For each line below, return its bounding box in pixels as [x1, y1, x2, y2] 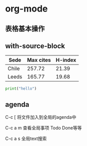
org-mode [5, 3, 48, 15]
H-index [55, 56, 76, 63]
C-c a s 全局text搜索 [5, 135, 47, 141]
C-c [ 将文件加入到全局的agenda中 [5, 114, 76, 120]
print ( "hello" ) [5, 86, 37, 91]
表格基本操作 [5, 24, 45, 33]
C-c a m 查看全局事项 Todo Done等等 [5, 125, 82, 131]
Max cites [26, 56, 51, 63]
